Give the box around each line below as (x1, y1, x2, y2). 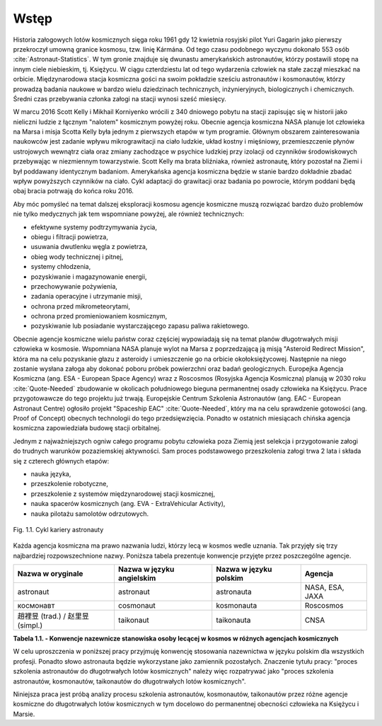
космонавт (17, 601, 55, 611)
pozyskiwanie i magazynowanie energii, (30, 272, 147, 281)
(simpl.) (17, 621, 43, 630)
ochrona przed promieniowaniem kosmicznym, (30, 312, 168, 321)
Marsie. (13, 710, 35, 718)
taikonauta (216, 616, 251, 626)
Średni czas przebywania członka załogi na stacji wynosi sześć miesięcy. (13, 94, 226, 103)
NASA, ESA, (304, 582, 345, 592)
